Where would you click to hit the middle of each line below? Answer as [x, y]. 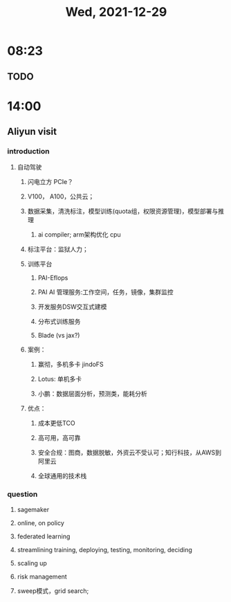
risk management [42, 576]
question [22, 494]
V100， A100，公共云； [61, 197]
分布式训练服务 [59, 322]
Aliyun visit [32, 132]
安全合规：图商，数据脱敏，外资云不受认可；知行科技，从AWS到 [130, 453]
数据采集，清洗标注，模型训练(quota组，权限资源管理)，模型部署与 [123, 211]
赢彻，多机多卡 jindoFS [71, 365]
